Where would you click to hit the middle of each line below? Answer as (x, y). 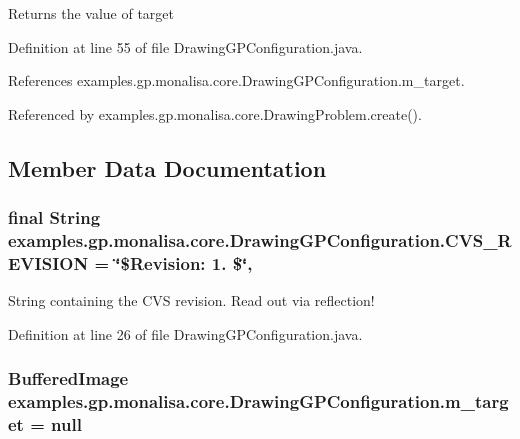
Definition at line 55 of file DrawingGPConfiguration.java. (185, 46)
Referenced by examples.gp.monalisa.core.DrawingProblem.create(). (215, 113)
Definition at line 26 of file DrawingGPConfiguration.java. (185, 333)
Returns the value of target (91, 13)
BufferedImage (68, 378)
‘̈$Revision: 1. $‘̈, (184, 262)
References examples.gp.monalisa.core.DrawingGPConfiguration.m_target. (236, 80)
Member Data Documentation (167, 167)
